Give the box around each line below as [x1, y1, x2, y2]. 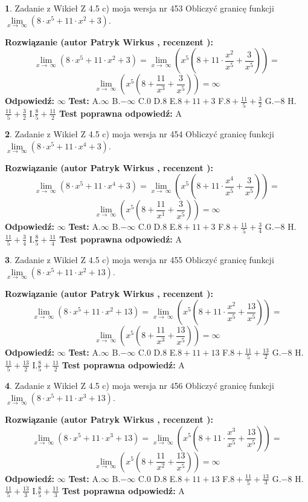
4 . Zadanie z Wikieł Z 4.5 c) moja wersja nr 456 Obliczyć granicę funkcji [5, 379, 274, 392]
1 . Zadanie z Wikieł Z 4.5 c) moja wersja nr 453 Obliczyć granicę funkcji [5, 2, 274, 14]
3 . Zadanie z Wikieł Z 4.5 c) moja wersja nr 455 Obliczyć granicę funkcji [5, 253, 274, 266]
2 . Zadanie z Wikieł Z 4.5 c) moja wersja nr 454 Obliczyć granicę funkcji [5, 128, 274, 140]
